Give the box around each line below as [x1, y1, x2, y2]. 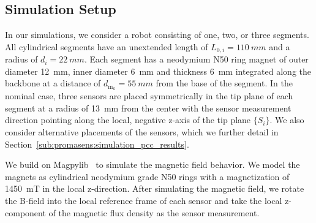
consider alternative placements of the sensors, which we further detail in [5, 126, 279, 138]
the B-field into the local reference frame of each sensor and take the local [5, 194, 282, 207]
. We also [269, 113, 304, 126]
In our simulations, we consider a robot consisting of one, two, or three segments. [5, 28, 309, 41]
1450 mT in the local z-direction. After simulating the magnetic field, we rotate [5, 182, 304, 195]
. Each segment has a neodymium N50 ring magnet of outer [84, 53, 309, 66]
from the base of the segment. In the [156, 77, 293, 89]
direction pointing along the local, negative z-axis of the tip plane [5, 113, 251, 126]
